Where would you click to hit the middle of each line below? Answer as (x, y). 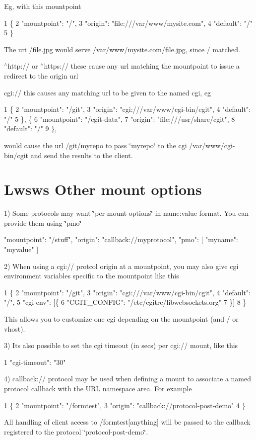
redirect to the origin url (41, 75)
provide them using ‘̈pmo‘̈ (43, 222)
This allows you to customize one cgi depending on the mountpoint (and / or (121, 319)
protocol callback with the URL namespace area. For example (98, 388)
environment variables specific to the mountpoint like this (92, 276)
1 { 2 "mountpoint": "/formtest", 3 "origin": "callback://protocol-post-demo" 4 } (125, 405)
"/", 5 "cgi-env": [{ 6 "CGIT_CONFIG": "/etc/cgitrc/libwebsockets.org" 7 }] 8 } (125, 302)
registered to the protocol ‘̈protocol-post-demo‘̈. (76, 431)
